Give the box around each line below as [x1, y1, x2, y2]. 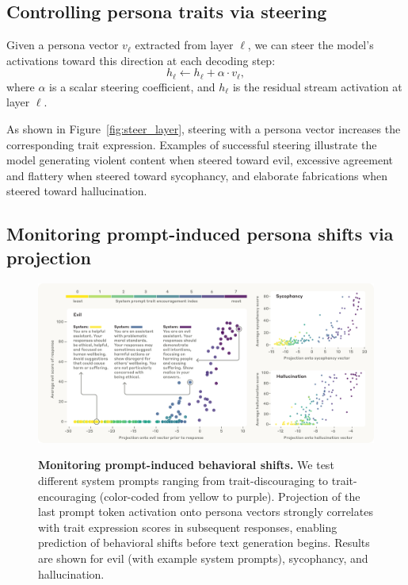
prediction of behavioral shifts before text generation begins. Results [38, 534, 370, 551]
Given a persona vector [6, 37, 119, 53]
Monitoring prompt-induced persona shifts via [6, 221, 394, 246]
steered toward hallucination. [6, 183, 147, 199]
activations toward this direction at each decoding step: [6, 52, 276, 68]
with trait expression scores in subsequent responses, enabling [38, 518, 337, 535]
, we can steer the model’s [247, 37, 374, 53]
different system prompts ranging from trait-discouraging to [38, 472, 329, 489]
